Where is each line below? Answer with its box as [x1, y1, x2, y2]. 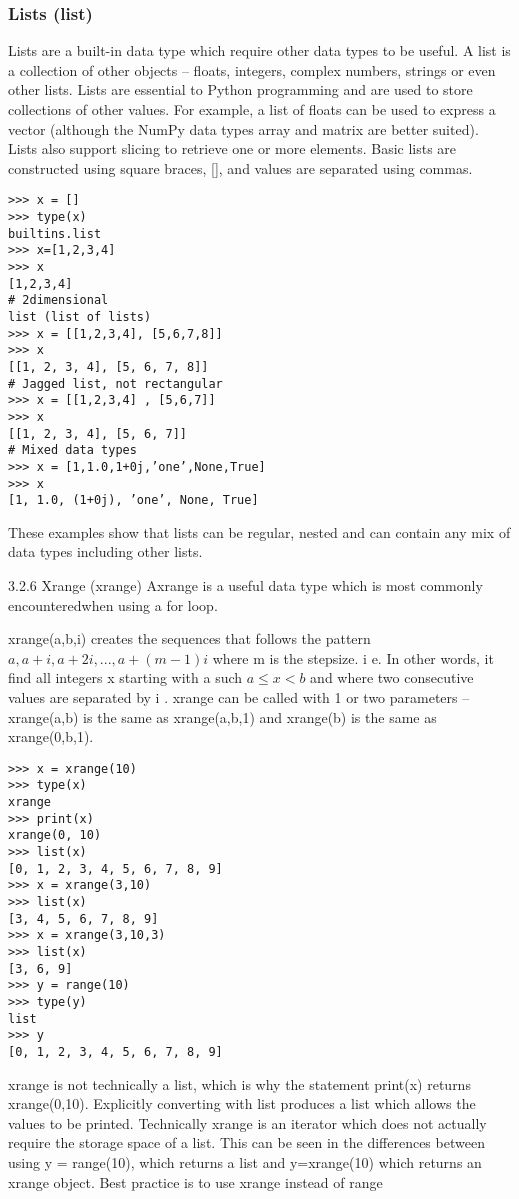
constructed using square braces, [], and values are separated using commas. [8, 157, 473, 178]
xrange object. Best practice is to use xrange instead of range [8, 1171, 383, 1192]
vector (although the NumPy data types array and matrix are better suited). [8, 118, 479, 139]
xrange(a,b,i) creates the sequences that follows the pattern [8, 628, 371, 649]
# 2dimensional [8, 293, 109, 308]
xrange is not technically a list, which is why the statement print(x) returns [8, 1073, 471, 1094]
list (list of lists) [8, 309, 152, 324]
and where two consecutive [310, 667, 474, 688]
